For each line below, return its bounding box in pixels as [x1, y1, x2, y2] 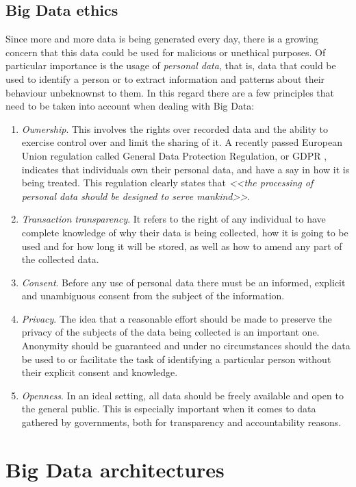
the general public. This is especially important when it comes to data [21, 401, 316, 416]
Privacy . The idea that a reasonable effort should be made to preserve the [21, 311, 332, 325]
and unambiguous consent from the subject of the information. [21, 288, 285, 303]
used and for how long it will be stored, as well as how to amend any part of [21, 238, 342, 253]
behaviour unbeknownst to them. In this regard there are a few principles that [5, 85, 334, 99]
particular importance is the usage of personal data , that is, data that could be [5, 58, 336, 73]
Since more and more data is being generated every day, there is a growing [5, 32, 318, 46]
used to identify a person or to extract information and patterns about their [5, 71, 325, 86]
